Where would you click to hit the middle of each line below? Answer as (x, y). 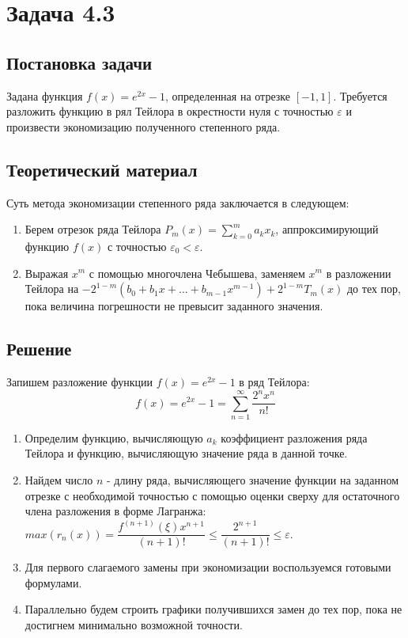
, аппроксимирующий (327, 229)
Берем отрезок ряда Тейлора (93, 229)
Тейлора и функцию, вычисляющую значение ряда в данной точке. (186, 453)
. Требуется (360, 95)
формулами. (53, 582)
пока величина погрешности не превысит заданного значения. (174, 306)
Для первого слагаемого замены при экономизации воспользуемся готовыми (208, 567)
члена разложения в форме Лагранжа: (115, 511)
